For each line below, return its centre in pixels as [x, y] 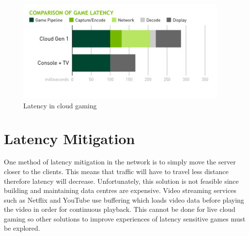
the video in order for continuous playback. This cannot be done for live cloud [120, 209]
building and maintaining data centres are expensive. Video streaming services [120, 190]
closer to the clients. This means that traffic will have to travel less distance [116, 171]
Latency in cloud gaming [60, 105]
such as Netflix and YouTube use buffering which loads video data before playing [124, 199]
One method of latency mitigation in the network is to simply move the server [120, 162]
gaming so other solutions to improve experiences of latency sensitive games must [125, 218]
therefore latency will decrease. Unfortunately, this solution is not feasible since [121, 181]
